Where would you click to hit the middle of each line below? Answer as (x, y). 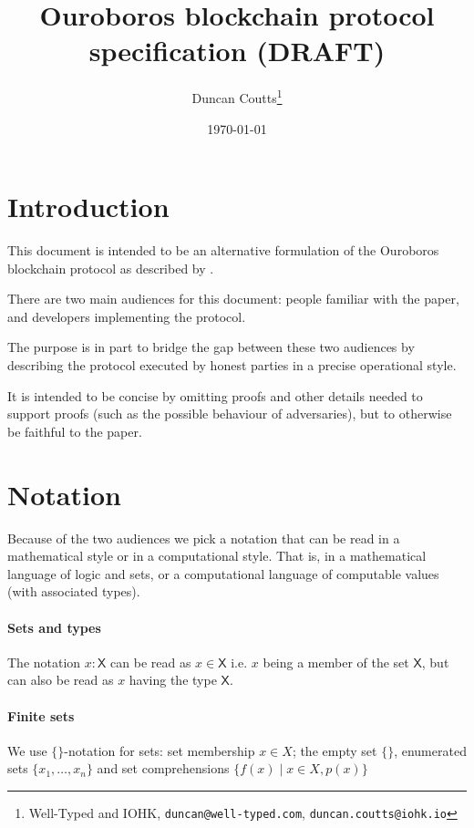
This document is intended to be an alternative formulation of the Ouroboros (223, 250)
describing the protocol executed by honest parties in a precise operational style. (232, 365)
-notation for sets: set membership (160, 750)
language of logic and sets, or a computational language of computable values (223, 573)
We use (27, 750)
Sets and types (54, 627)
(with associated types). (74, 591)
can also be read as (61, 680)
